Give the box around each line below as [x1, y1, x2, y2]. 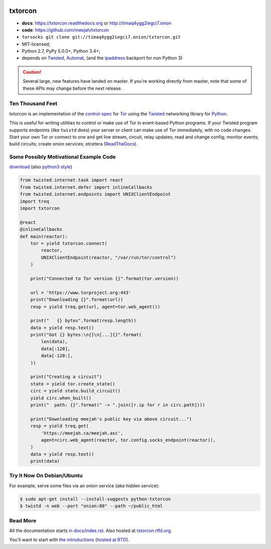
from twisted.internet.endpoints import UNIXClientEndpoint [20, 191, 171, 197]
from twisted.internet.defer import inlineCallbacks [20, 184, 153, 190]
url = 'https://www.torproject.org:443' [30, 290, 131, 296]
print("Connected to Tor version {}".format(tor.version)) [30, 276, 179, 281]
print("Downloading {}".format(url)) [30, 297, 123, 303]
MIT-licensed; [22, 41, 51, 47]
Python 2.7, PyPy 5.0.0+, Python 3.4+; [22, 48, 100, 54]
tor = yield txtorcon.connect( [30, 240, 107, 246]
